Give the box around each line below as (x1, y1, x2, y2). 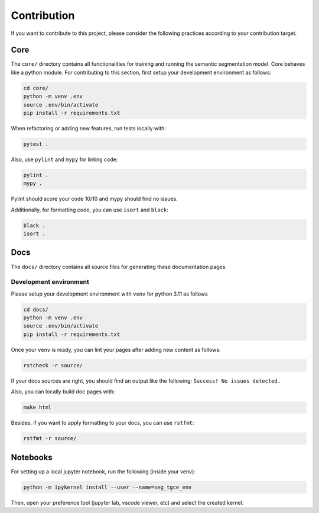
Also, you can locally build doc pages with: (11, 388, 115, 395)
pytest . (23, 140, 49, 148)
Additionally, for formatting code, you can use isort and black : (11, 206, 168, 213)
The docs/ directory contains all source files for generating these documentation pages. (11, 263, 227, 270)
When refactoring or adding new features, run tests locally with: (11, 124, 167, 132)
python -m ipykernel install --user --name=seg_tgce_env (23, 483, 192, 490)
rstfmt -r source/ (23, 435, 77, 442)
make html (23, 404, 52, 411)
